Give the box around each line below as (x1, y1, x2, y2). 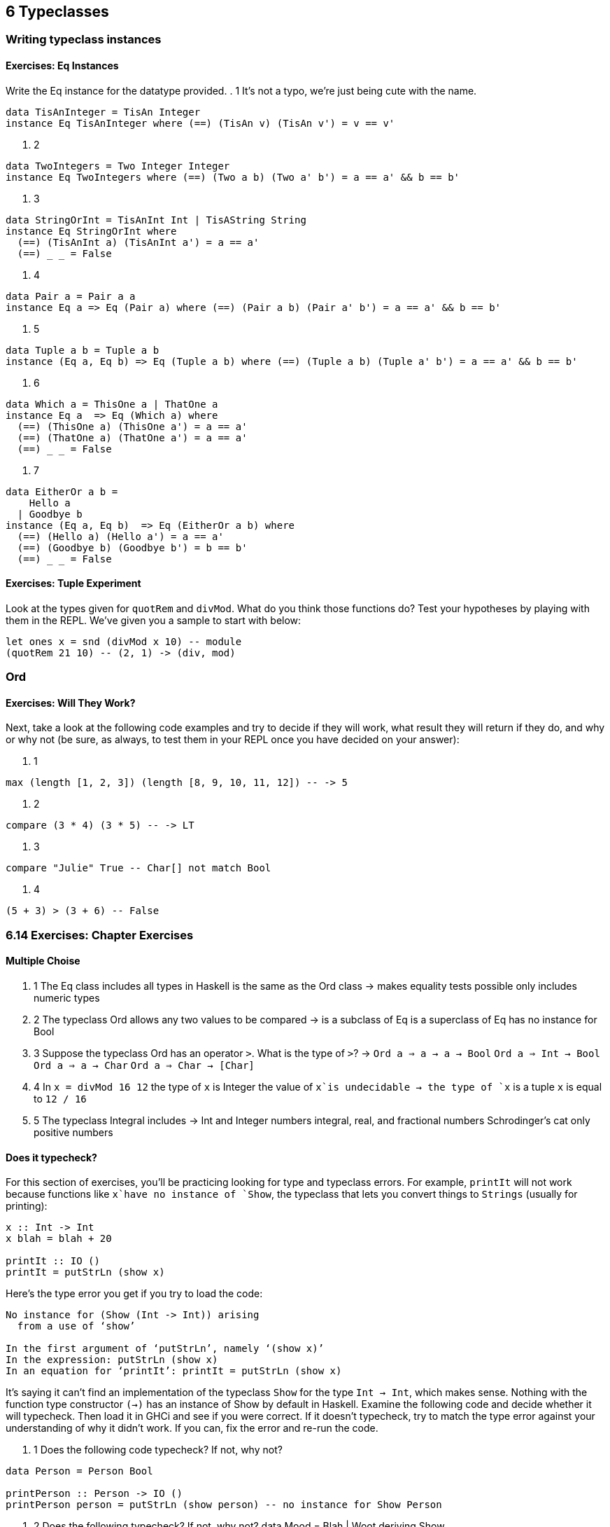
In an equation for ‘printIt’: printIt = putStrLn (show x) (6, 1365, 342, 1377)
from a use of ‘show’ (17, 1320, 136, 1332)
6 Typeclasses (6, 3, 109, 20)
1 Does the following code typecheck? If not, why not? (34, 1444, 283, 1456)
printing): (6, 1200, 48, 1212)
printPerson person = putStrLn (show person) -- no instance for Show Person (6, 1499, 442, 1511)
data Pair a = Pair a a (6, 290, 136, 302)
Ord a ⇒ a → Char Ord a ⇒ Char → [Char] (34, 1060, 255, 1072)
